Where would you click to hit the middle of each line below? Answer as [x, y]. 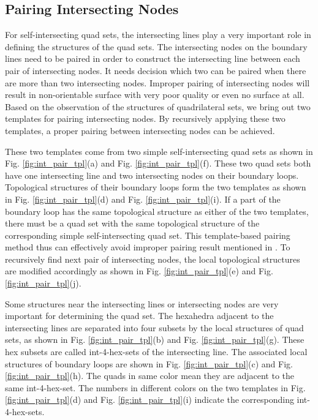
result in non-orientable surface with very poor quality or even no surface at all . [155, 95]
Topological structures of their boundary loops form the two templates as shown [156, 187]
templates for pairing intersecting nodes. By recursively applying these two [145, 118]
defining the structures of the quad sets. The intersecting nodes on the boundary [156, 46]
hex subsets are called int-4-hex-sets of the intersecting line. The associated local [156, 352]
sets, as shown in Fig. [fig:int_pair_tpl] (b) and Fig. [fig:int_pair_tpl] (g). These [155, 339]
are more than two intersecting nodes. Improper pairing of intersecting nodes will [157, 82]
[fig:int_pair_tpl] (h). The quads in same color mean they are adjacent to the [150, 376]
